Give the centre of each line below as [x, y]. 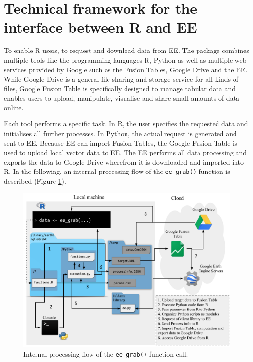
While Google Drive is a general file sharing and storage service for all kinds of [121, 79]
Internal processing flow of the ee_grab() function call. [106, 354]
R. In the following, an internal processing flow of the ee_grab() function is [117, 171]
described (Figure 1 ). [35, 181]
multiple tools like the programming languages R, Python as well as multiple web [125, 60]
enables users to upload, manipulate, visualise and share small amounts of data [122, 98]
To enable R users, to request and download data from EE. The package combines [126, 50]
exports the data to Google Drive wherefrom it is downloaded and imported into [124, 162]
